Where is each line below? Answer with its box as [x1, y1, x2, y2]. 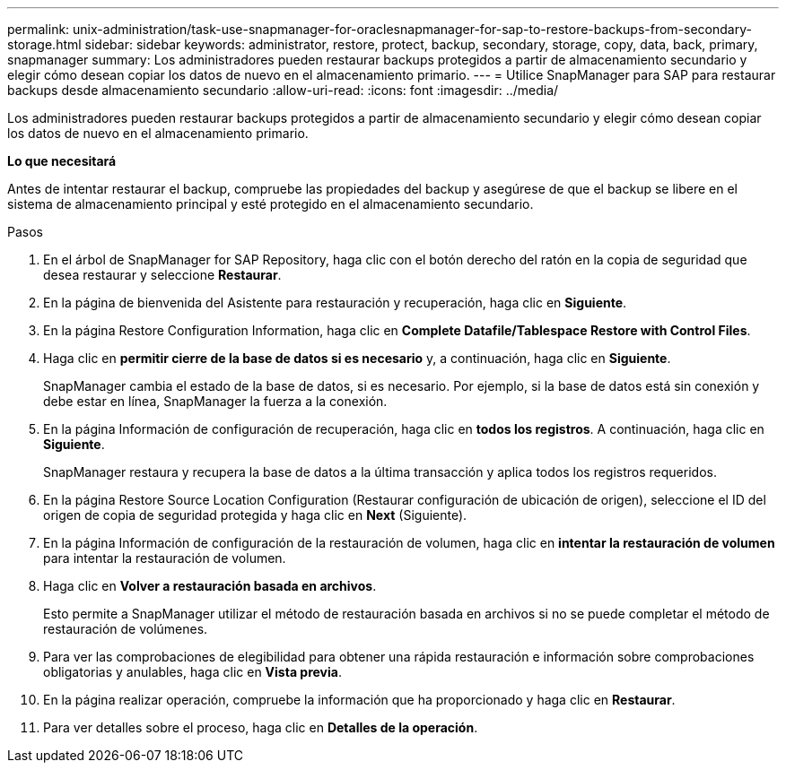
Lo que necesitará [7, 153, 117, 169]
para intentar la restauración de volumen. [43, 550, 286, 566]
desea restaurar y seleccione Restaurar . [43, 267, 282, 282]
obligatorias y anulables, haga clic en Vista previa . [43, 664, 342, 679]
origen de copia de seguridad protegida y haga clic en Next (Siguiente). [43, 507, 467, 523]
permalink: [7, 22, 70, 37]
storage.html [7, 37, 82, 52]
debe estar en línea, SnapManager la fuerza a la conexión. [43, 394, 388, 409]
